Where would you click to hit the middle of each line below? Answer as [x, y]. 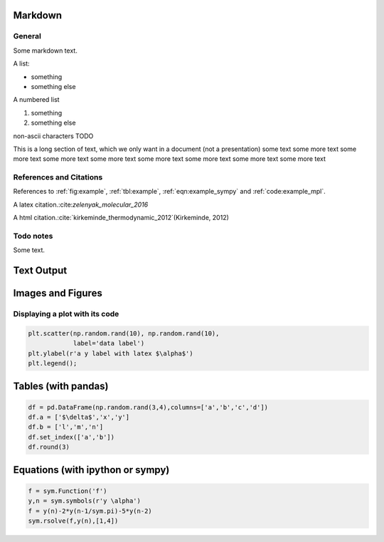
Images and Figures [58, 293]
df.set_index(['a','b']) [71, 437]
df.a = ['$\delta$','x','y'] [79, 417]
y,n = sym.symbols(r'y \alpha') [85, 501]
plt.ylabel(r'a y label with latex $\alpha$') [111, 353]
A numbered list [36, 100]
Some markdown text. [45, 51]
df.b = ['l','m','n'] [66, 427]
